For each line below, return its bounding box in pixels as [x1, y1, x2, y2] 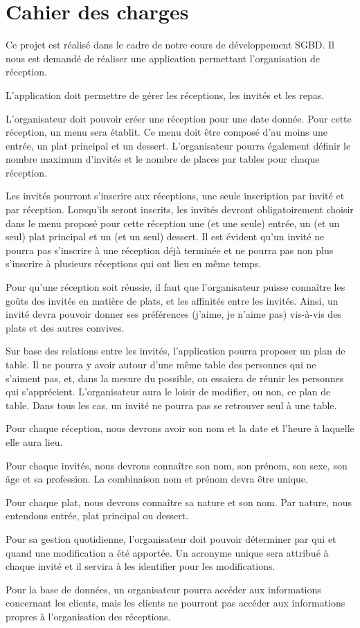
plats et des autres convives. [6, 320, 125, 334]
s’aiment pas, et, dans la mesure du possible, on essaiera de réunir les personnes [6, 370, 344, 385]
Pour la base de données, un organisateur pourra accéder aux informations [6, 582, 321, 596]
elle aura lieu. [6, 434, 63, 449]
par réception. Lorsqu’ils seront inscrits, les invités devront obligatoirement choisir [6, 202, 354, 217]
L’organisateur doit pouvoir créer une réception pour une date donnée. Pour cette [6, 111, 352, 125]
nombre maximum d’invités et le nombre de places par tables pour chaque [6, 152, 320, 166]
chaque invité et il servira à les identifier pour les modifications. [6, 559, 276, 573]
